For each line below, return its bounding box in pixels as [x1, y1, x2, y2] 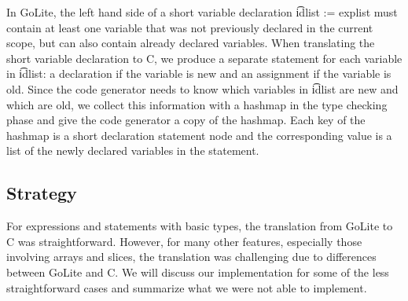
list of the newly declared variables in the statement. [6, 142, 259, 159]
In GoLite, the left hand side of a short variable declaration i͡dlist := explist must [6, 4, 398, 20]
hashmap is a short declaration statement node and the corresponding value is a [6, 127, 392, 143]
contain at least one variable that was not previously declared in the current [6, 19, 373, 35]
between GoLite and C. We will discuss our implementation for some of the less [6, 263, 389, 280]
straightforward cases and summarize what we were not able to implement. [6, 279, 367, 295]
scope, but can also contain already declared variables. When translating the [6, 35, 375, 51]
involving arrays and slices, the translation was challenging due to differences [6, 248, 377, 265]
